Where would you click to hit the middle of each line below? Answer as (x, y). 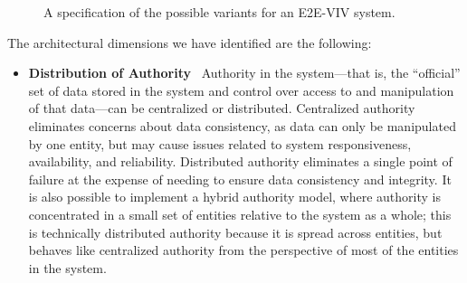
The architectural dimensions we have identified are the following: (190, 42)
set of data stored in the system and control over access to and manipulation (241, 90)
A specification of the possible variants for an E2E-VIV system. (219, 12)
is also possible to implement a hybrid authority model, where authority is (234, 197)
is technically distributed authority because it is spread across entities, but (235, 232)
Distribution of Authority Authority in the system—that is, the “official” (244, 73)
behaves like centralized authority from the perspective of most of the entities (243, 250)
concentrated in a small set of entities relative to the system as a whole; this (240, 214)
